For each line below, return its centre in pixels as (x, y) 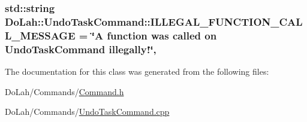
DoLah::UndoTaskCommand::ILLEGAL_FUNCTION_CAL (154, 21)
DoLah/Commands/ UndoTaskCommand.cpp (87, 112)
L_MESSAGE (40, 35)
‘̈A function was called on (154, 35)
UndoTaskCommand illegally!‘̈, (81, 49)
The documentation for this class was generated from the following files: (137, 71)
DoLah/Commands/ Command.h (64, 91)
